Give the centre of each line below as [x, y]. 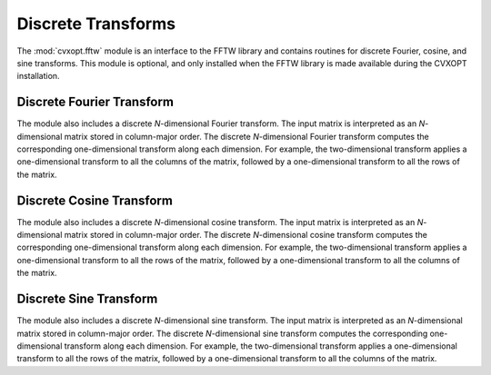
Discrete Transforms [96, 24]
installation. [38, 76]
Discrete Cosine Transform [95, 200]
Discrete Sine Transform [87, 299]
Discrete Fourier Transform [95, 102]
